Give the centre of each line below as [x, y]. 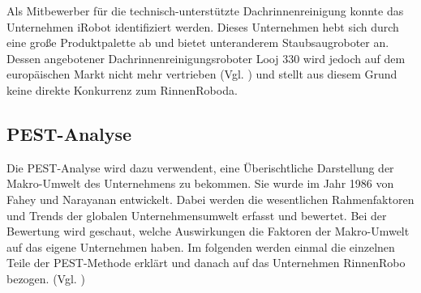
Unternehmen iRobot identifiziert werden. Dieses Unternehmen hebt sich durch [203, 26]
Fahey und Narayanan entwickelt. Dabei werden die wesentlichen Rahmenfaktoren [210, 199]
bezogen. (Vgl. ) [46, 278]
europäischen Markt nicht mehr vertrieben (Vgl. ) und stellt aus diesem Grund [202, 74]
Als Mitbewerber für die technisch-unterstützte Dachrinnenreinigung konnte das [205, 11]
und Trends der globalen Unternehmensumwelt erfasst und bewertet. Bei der [197, 215]
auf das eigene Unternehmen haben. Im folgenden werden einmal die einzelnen [201, 246]
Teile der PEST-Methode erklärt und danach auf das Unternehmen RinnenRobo [206, 263]
